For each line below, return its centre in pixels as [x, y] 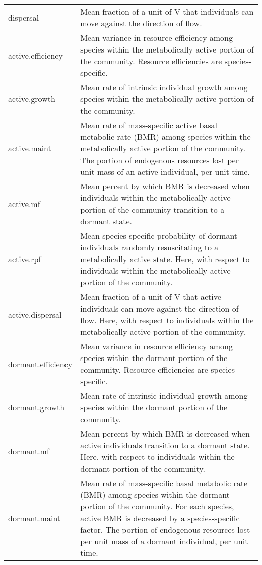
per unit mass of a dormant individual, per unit [164, 541]
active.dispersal [35, 314]
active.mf [24, 203]
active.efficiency [36, 55]
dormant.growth [37, 407]
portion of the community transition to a [152, 209]
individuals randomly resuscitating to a [149, 247]
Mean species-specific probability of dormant [159, 236]
